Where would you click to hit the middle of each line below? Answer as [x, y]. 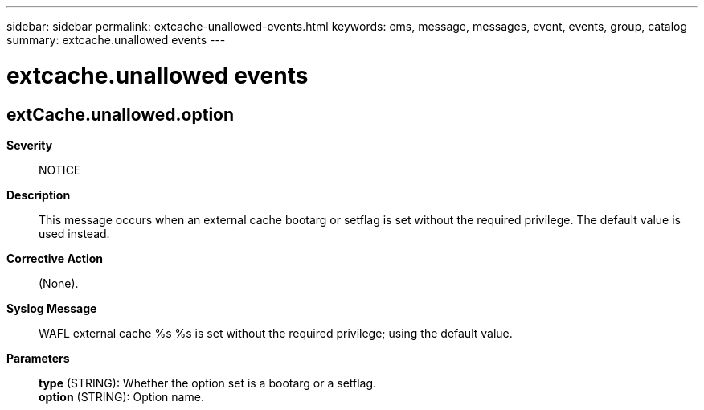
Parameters [38, 358]
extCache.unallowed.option [121, 114]
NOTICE [60, 170]
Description [39, 195]
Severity [30, 145]
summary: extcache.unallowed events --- [116, 40]
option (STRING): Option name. [121, 396]
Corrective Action [55, 258]
